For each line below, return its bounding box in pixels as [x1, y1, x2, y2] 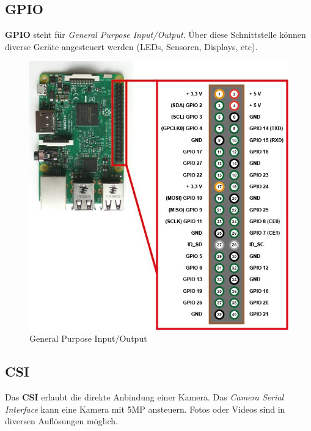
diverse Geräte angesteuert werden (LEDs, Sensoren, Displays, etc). [5, 40, 258, 53]
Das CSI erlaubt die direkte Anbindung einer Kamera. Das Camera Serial [5, 391, 284, 403]
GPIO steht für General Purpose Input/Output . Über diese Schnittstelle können [5, 28, 306, 41]
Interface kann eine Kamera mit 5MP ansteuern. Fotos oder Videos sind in [5, 402, 285, 415]
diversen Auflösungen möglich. [5, 414, 118, 427]
